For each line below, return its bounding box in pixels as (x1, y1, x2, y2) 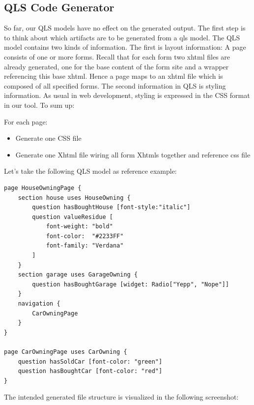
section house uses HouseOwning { (18, 194, 131, 201)
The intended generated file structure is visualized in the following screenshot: (4, 392, 239, 402)
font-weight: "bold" (46, 223, 113, 230)
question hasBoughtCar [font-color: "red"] (18, 368, 163, 375)
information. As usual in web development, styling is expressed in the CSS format (4, 90, 250, 100)
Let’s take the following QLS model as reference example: (4, 166, 177, 176)
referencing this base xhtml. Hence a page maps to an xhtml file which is (4, 71, 223, 81)
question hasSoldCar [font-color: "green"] (18, 358, 163, 365)
